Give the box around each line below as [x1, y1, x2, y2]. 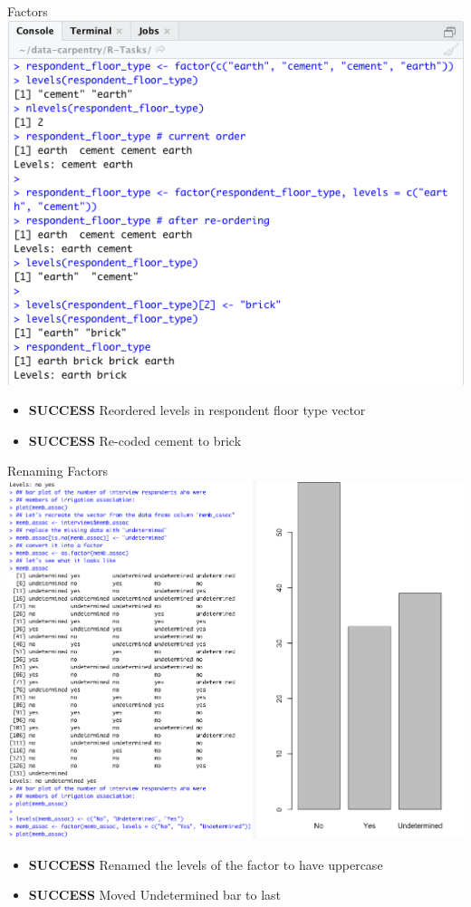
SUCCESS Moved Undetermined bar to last [28, 885, 281, 904]
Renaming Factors [7, 461, 108, 480]
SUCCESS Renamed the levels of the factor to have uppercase [28, 854, 383, 873]
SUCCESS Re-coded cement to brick [28, 430, 242, 449]
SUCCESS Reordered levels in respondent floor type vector [28, 400, 366, 420]
